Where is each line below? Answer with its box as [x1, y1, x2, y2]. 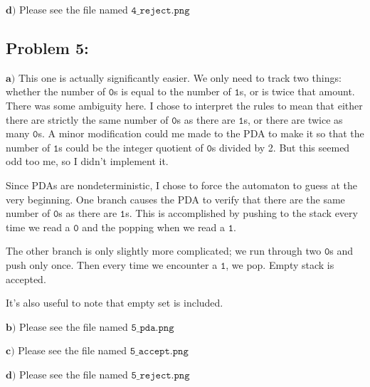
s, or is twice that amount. [239, 84, 355, 99]
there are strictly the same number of [6, 112, 169, 127]
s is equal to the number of [114, 84, 231, 99]
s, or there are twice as [243, 112, 343, 127]
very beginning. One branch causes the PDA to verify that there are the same [6, 191, 345, 206]
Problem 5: [6, 36, 89, 58]
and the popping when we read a [82, 219, 226, 234]
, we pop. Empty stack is [226, 257, 334, 272]
